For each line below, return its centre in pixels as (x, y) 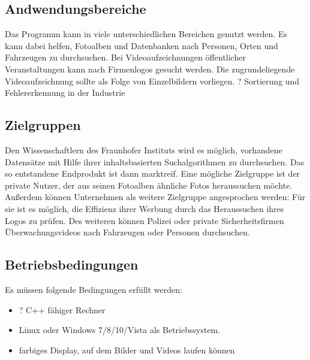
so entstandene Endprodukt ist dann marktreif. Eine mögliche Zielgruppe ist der (153, 173)
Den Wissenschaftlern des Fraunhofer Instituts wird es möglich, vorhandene (144, 149)
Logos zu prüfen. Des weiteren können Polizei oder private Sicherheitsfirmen (145, 220)
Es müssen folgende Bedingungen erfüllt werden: (94, 289)
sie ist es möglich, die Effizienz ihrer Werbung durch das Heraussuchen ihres (145, 208)
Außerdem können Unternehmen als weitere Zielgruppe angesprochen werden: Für (155, 197)
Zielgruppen (43, 125)
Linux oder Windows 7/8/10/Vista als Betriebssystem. (120, 330)
